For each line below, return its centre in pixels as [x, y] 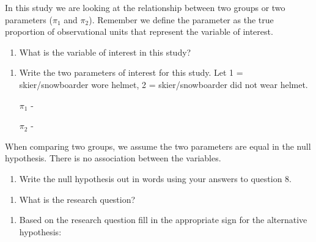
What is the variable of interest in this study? [105, 52]
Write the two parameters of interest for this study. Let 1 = [131, 72]
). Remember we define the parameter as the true [181, 19]
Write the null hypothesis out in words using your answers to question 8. [156, 178]
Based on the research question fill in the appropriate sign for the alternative [163, 220]
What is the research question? [77, 199]
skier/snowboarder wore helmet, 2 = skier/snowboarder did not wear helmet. [164, 84]
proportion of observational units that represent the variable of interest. [139, 31]
